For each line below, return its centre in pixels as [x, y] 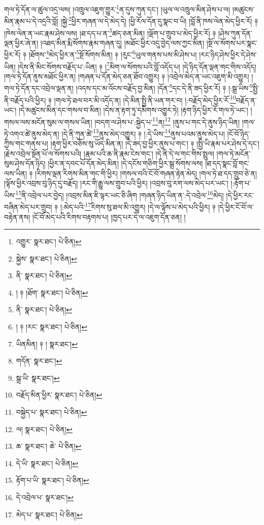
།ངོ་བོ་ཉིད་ [239, 133]
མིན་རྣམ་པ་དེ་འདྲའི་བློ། [31, 21]
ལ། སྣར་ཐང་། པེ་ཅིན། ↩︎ [44, 429]
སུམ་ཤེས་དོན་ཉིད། [25, 163]
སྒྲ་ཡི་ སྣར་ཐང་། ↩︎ [38, 378]
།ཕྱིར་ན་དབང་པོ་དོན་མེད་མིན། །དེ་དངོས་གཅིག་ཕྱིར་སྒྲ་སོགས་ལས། [125, 163]
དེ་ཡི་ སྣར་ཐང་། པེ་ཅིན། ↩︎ [47, 463]
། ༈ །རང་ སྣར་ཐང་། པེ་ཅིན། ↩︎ [52, 327]
